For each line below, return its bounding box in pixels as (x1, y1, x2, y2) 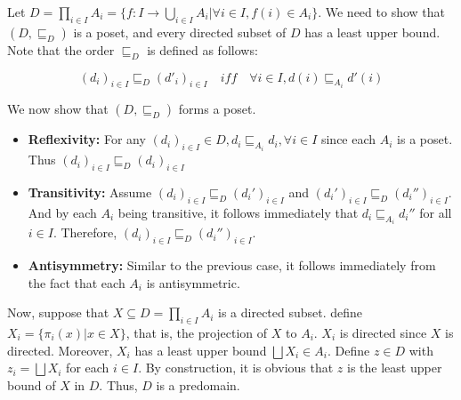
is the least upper (347, 358, 442, 377)
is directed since (339, 324, 427, 341)
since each (320, 130, 376, 148)
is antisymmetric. (146, 273, 240, 292)
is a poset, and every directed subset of (73, 22, 287, 41)
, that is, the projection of (125, 324, 268, 341)
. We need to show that (318, 3, 445, 20)
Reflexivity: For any (28, 130, 146, 148)
